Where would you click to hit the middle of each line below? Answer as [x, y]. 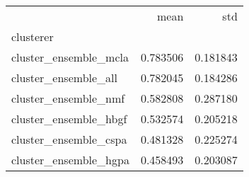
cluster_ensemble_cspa [69, 139]
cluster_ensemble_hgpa [70, 160]
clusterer [33, 36]
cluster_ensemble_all [64, 78]
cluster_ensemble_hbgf [69, 119]
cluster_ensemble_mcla [70, 57]
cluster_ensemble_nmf [68, 98]
